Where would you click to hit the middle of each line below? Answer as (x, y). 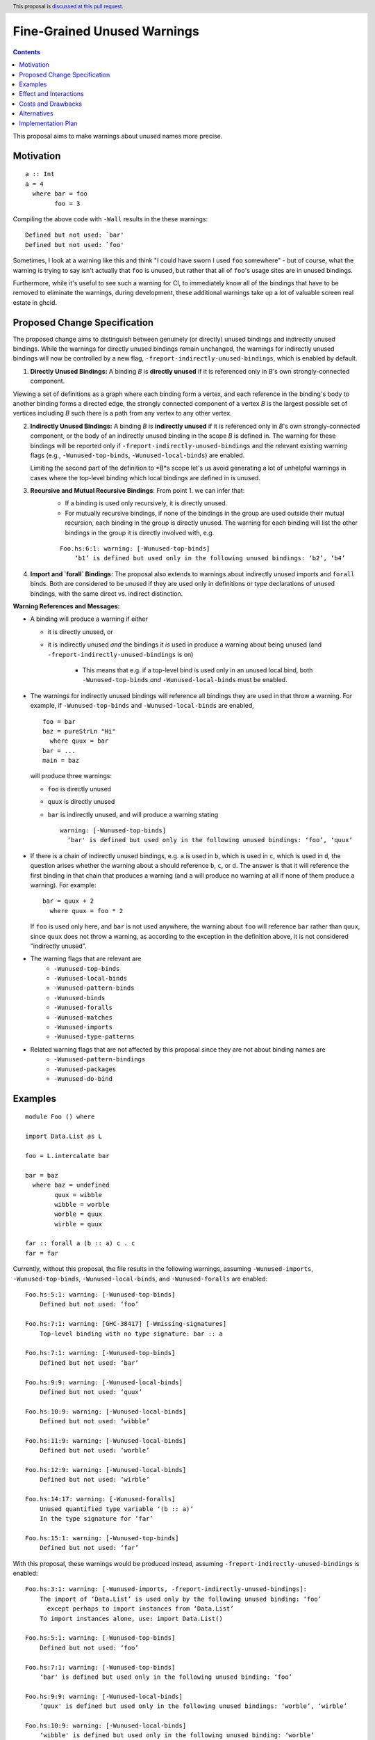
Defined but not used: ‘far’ (89, 1548)
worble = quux (78, 1214)
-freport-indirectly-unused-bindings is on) (120, 654)
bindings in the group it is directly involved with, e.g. (140, 532)
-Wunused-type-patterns (94, 1037)
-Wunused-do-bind (83, 1079)
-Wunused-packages (85, 1069)
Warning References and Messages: (67, 606)
